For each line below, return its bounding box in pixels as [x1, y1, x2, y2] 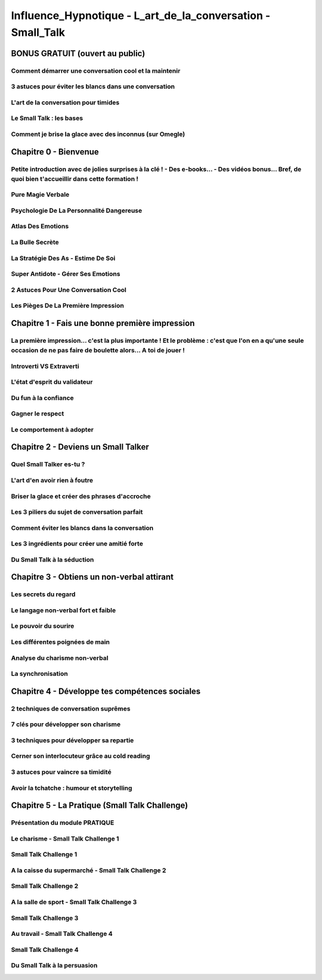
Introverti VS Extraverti [11, 362, 80, 370]
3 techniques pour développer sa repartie [11, 736, 134, 745]
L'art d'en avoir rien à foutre [11, 476, 94, 484]
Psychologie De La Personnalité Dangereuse [11, 206, 143, 215]
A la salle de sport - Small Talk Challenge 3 [11, 898, 137, 906]
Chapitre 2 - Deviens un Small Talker [11, 442, 149, 452]
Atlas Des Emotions [11, 222, 69, 231]
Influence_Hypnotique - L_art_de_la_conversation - [11, 9, 271, 22]
